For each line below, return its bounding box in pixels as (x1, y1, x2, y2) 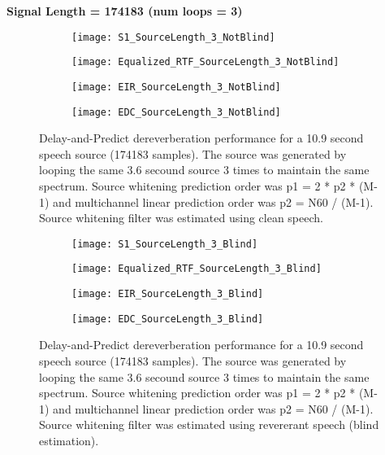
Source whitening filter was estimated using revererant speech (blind (39, 416, 379, 433)
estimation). (39, 431, 99, 448)
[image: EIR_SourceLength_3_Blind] (71, 288, 264, 300)
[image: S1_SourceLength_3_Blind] (71, 238, 258, 250)
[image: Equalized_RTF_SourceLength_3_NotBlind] (71, 56, 340, 68)
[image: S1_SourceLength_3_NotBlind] (71, 31, 275, 43)
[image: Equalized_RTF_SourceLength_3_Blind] (71, 263, 322, 275)
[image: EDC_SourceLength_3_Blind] (71, 313, 264, 325)
